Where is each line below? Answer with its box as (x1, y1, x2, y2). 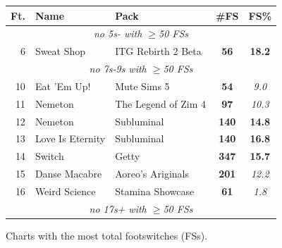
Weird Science (35, 183, 96, 198)
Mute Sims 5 (115, 78, 170, 93)
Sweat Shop (35, 44, 86, 58)
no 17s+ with (89, 201, 147, 216)
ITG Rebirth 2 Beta (115, 44, 202, 58)
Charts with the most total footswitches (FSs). (6, 228, 208, 242)
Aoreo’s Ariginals (115, 166, 190, 181)
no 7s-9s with (89, 61, 147, 76)
